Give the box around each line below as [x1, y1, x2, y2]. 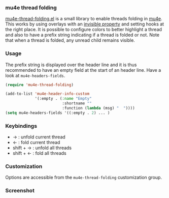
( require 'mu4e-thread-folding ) [5, 82, 74, 88]
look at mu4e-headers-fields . [5, 72, 65, 78]
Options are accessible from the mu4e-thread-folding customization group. [5, 175, 162, 181]
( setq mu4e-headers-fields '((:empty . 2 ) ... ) [5, 110, 110, 116]
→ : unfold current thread [12, 134, 66, 140]
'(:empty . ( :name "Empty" [35, 96, 92, 101]
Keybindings [5, 122, 37, 129]
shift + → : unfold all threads [12, 145, 72, 151]
